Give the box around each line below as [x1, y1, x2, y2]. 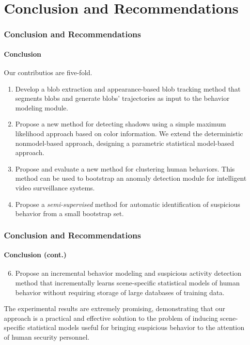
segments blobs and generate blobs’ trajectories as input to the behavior [15, 93, 230, 103]
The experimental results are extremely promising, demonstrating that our [4, 303, 225, 314]
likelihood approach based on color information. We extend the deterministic [15, 128, 243, 138]
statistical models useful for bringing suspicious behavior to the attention [27, 322, 245, 332]
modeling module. [15, 102, 68, 112]
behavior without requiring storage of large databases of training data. [15, 287, 225, 297]
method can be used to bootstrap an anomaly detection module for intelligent [15, 173, 247, 183]
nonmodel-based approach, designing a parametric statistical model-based [15, 138, 234, 148]
